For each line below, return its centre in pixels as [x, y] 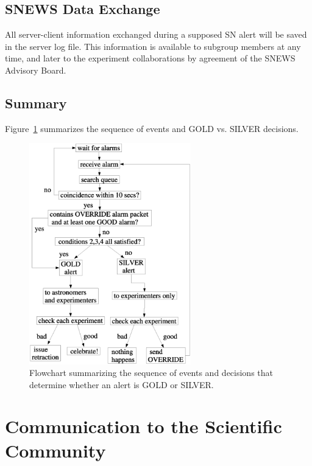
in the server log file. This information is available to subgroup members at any [153, 46]
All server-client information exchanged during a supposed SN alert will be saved [156, 34]
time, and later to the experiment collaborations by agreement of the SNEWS [150, 58]
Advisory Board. [36, 70]
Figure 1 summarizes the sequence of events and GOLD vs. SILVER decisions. [152, 128]
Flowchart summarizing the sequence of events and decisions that [151, 373]
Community [55, 450]
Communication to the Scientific [144, 426]
